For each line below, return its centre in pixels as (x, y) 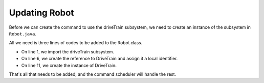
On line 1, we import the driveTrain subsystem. (68, 51)
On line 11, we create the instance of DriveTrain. (69, 65)
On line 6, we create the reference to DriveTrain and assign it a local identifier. (99, 59)
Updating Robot (42, 13)
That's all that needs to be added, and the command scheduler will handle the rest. (92, 74)
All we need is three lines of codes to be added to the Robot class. (76, 43)
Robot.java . (23, 33)
